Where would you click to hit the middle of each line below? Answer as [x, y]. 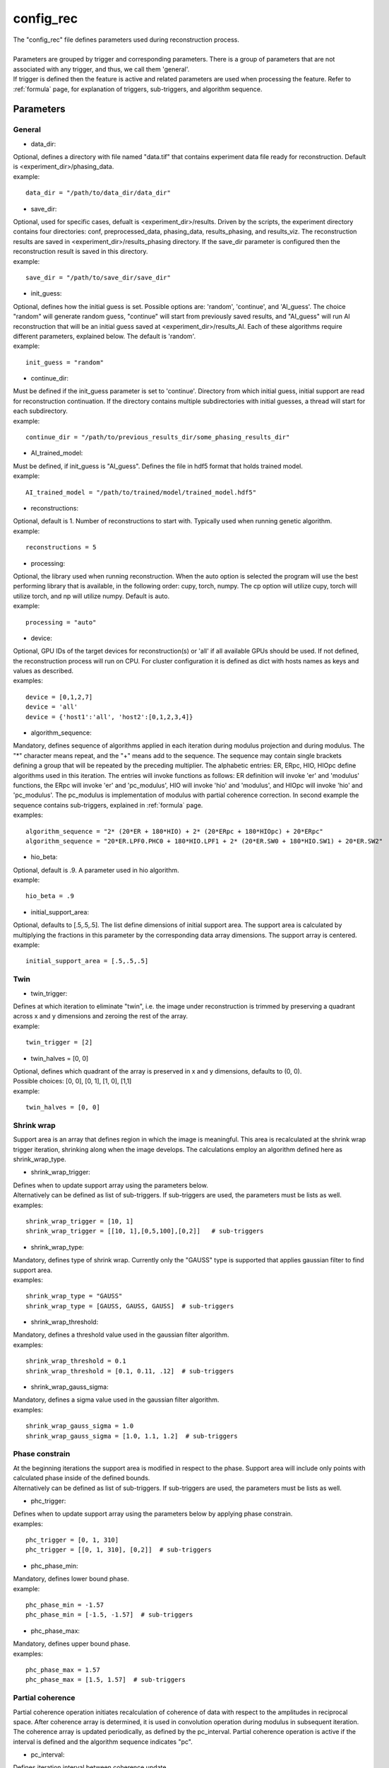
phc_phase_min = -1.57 [65, 1605]
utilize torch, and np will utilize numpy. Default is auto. [91, 596]
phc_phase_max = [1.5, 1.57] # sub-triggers [106, 1680]
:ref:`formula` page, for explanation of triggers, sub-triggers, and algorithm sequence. [138, 89]
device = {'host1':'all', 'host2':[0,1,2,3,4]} [109, 717]
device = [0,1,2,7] [59, 697]
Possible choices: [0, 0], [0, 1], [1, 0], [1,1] [72, 1081]
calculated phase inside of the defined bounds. [82, 1478]
